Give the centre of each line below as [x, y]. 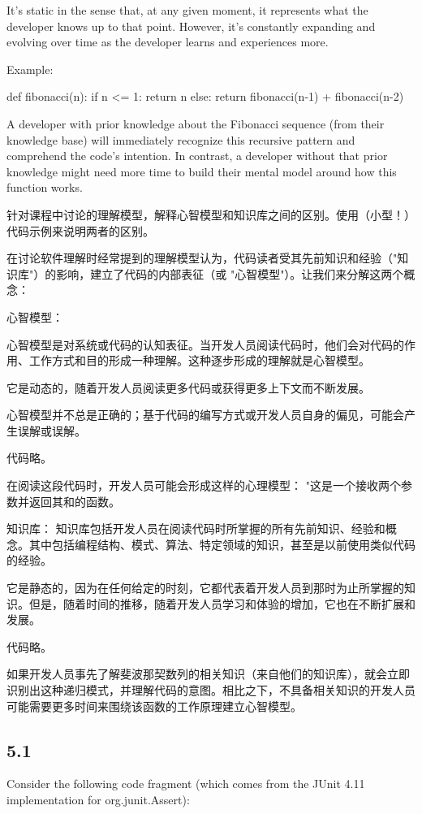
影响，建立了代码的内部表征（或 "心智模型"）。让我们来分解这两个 [230, 273]
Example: [30, 69]
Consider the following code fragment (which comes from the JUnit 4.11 [186, 784]
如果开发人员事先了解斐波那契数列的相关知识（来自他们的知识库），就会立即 [208, 674]
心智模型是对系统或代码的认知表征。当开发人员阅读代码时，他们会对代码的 [205, 344]
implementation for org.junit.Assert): [98, 799]
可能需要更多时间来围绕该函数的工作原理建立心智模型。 [154, 706]
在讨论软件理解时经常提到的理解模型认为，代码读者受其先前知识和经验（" [202, 258]
